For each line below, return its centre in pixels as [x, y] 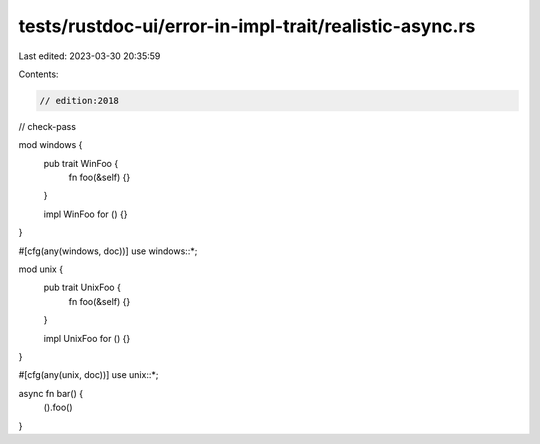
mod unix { [41, 269]
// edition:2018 [79, 100]
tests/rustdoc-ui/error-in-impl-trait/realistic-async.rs [247, 26]
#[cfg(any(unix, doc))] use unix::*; [88, 375]
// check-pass [47, 126]
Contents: [38, 74]
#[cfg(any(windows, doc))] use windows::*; [108, 251]
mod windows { [50, 145]
